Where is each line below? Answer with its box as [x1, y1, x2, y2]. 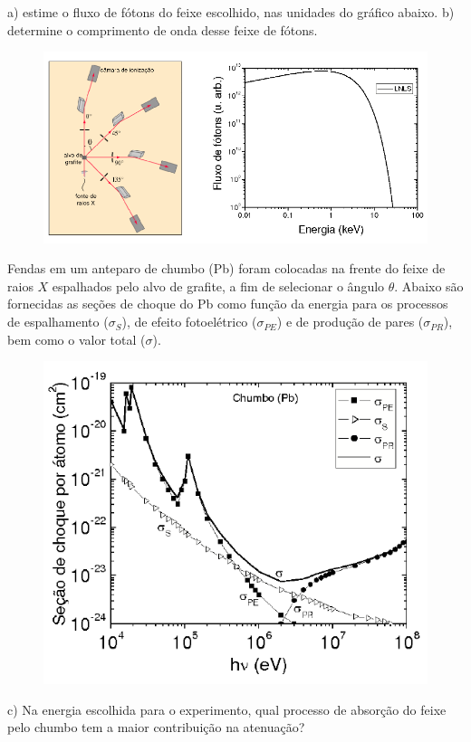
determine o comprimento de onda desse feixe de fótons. [7, 20, 318, 39]
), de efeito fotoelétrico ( [121, 312, 257, 331]
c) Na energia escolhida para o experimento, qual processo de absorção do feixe [7, 699, 447, 718]
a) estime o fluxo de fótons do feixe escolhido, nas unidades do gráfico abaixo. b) [7, 3, 455, 21]
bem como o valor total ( [7, 329, 146, 348]
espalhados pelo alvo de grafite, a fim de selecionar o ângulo [52, 276, 385, 295]
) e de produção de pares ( [276, 312, 424, 331]
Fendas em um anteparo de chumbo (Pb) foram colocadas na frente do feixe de [7, 259, 446, 278]
